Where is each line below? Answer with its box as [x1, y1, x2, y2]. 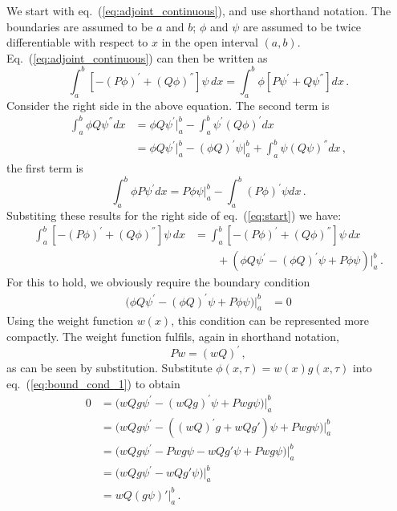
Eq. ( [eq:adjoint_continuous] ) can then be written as [6, 49, 268, 66]
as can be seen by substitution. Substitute [6, 359, 213, 376]
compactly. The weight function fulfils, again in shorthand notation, [6, 327, 339, 344]
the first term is [6, 159, 83, 176]
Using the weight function [6, 312, 133, 329]
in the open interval [161, 34, 258, 51]
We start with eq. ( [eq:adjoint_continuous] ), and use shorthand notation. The [6, 2, 391, 18]
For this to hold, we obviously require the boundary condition [6, 274, 310, 290]
